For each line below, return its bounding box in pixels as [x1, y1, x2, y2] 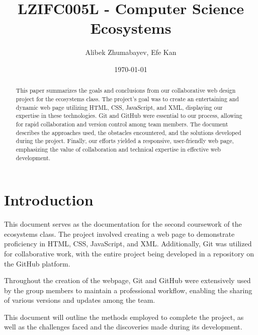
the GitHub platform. [4, 258, 70, 269]
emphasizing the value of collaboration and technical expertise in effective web [16, 145, 221, 153]
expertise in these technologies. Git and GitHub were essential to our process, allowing [16, 111, 242, 120]
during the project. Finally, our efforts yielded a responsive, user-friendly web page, [16, 137, 234, 145]
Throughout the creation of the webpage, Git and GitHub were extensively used [4, 275, 251, 286]
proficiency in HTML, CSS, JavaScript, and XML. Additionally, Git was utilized [4, 238, 252, 249]
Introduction [4, 189, 94, 210]
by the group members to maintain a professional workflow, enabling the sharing [4, 285, 252, 295]
